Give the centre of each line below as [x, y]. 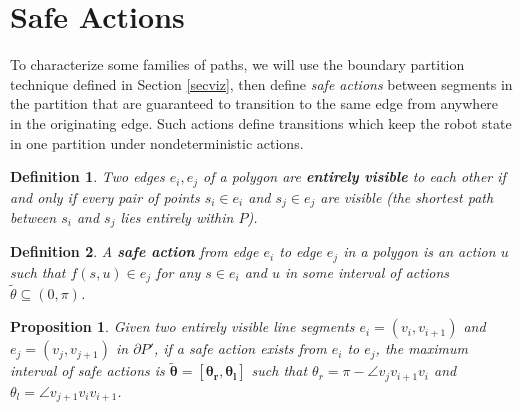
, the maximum [421, 348]
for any [178, 271]
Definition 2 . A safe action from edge [134, 251]
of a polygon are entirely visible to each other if [354, 176]
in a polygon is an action [419, 251]
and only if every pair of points [105, 196]
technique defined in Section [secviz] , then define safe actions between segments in [261, 83]
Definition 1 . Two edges [87, 176]
